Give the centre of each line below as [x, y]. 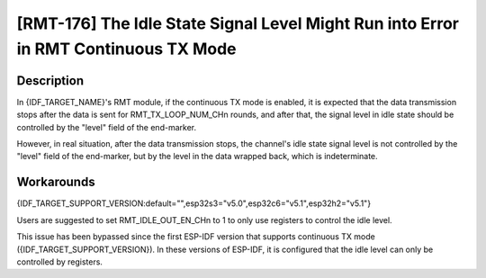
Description [50, 81]
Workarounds [56, 182]
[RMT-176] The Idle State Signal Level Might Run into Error [238, 23]
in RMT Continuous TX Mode [126, 49]
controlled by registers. [60, 262]
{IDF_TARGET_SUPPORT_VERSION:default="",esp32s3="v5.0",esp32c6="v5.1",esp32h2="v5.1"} [194, 203]
